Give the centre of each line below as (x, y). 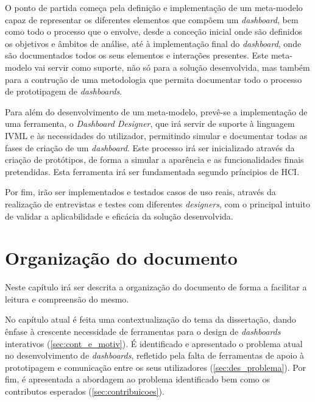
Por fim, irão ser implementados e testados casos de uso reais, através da (140, 192)
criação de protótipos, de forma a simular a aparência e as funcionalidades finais (154, 160)
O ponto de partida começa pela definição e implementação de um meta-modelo (154, 7)
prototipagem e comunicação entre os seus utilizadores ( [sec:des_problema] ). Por (155, 367)
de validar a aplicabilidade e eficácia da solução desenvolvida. (119, 216)
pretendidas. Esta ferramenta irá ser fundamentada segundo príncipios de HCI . (152, 171)
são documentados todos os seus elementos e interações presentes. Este (137, 55)
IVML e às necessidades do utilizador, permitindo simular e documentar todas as (156, 135)
